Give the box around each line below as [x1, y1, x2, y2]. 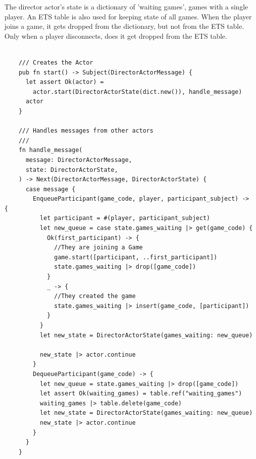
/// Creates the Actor [18, 59, 93, 66]
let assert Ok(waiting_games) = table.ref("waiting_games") [40, 390, 242, 397]
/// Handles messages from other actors [18, 127, 154, 135]
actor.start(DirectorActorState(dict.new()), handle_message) [33, 88, 242, 95]
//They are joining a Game [54, 244, 143, 251]
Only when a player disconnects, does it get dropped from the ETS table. [4, 30, 227, 41]
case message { [25, 185, 76, 193]
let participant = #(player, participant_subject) [40, 215, 210, 222]
